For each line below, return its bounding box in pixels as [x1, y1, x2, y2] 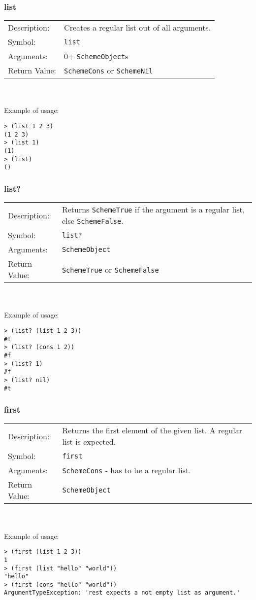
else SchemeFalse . [62, 215, 124, 227]
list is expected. [62, 436, 116, 448]
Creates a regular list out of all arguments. [64, 22, 211, 34]
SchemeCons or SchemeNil [64, 65, 153, 76]
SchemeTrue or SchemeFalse [62, 263, 159, 275]
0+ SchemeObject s [64, 50, 128, 62]
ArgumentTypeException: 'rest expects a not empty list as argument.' [4, 589, 240, 597]
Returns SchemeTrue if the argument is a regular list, [62, 204, 245, 215]
